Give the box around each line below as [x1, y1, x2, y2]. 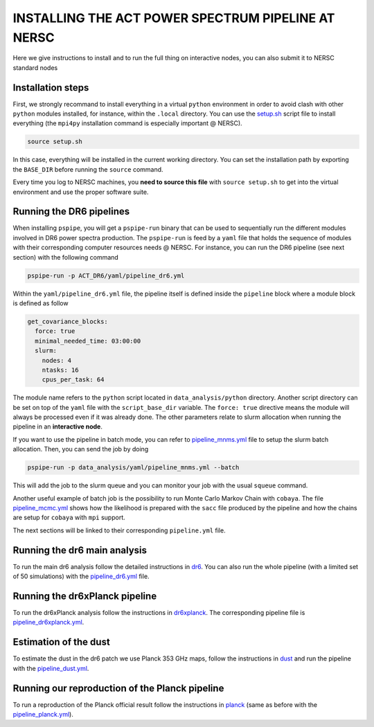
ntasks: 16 [42, 366, 79, 374]
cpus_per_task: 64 [42, 376, 105, 384]
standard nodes [12, 63, 58, 72]
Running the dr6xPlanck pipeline [12, 590, 157, 602]
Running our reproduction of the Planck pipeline [12, 682, 224, 694]
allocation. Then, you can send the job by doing [12, 445, 149, 454]
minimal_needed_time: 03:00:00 [35, 336, 141, 345]
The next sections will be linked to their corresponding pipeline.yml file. [12, 526, 226, 535]
